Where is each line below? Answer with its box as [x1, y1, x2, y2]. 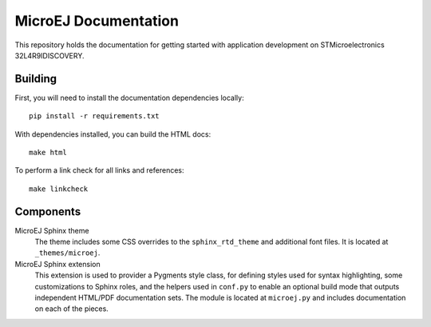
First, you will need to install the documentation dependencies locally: [14, 93, 244, 102]
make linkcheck [29, 184, 89, 193]
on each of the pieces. [34, 304, 109, 313]
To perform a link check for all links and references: [14, 165, 184, 175]
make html [29, 148, 67, 158]
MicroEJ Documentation [14, 12, 180, 30]
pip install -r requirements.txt [29, 112, 160, 121]
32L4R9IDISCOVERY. [14, 50, 85, 60]
